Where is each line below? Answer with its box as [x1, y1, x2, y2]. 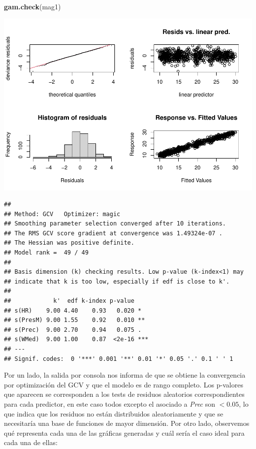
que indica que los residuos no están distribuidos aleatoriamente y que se [4, 408, 224, 418]
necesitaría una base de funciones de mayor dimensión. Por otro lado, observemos [4, 418, 250, 428]
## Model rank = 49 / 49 [4, 249, 89, 257]
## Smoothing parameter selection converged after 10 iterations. [4, 220, 226, 227]
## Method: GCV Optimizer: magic [4, 210, 121, 218]
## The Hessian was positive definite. [4, 239, 134, 247]
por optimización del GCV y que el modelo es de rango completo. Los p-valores [4, 379, 243, 389]
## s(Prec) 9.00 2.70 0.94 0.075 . [4, 326, 142, 333]
